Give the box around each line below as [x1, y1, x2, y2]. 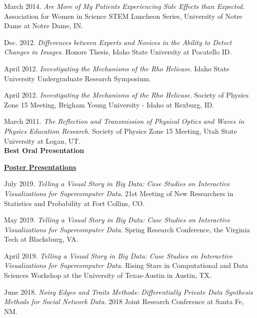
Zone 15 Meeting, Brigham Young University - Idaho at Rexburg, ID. [4, 99, 214, 109]
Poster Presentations [4, 161, 77, 172]
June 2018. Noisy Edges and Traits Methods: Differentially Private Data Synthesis [4, 286, 253, 297]
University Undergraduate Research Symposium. [4, 73, 151, 83]
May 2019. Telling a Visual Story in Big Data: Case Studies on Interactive [4, 214, 230, 225]
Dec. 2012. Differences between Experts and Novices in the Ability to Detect [4, 37, 232, 47]
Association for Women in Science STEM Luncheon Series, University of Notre [4, 10, 243, 21]
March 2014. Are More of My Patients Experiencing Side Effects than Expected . [4, 1, 245, 11]
